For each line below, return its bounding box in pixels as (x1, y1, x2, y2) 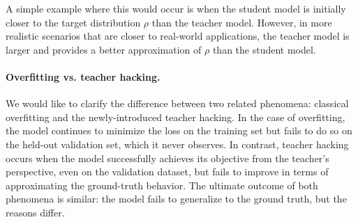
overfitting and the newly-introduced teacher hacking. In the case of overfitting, (6, 109, 345, 124)
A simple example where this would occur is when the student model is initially (6, 1, 346, 15)
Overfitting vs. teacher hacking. (6, 69, 161, 84)
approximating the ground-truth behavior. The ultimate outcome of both (6, 177, 318, 192)
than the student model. (212, 42, 316, 56)
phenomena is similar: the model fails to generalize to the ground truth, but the (6, 191, 347, 206)
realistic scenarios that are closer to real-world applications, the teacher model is (6, 29, 350, 43)
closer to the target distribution (6, 15, 141, 29)
